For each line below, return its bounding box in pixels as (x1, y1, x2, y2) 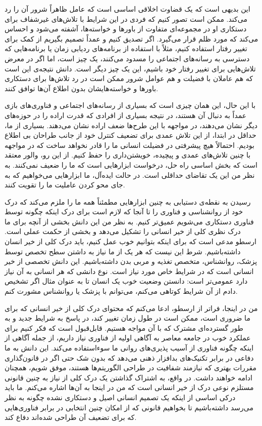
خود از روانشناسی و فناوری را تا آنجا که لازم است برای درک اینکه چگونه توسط (5, 206, 243, 217)
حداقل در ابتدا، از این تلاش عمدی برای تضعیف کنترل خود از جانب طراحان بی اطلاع (5, 130, 256, 140)
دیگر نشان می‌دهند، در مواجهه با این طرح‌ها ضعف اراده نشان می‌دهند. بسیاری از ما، (5, 120, 258, 130)
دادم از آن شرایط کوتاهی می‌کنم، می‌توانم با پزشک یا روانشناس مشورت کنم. (5, 286, 238, 296)
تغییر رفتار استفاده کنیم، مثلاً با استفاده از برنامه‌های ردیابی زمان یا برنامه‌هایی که (5, 43, 247, 54)
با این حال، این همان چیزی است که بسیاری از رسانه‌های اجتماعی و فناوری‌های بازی (5, 100, 256, 110)
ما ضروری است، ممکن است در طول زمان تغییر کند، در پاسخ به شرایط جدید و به (5, 313, 250, 323)
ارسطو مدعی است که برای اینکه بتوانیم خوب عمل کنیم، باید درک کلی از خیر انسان (5, 236, 256, 247)
